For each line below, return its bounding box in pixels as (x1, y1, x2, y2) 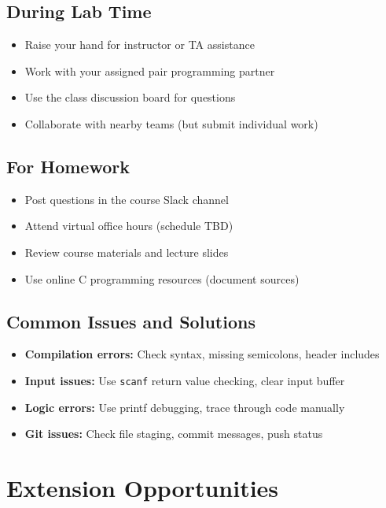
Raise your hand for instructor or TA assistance (24, 36, 255, 53)
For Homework (6, 154, 130, 178)
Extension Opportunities (6, 471, 279, 503)
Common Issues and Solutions (6, 309, 255, 333)
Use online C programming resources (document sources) (24, 270, 300, 287)
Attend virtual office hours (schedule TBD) (24, 217, 233, 234)
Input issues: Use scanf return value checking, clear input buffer (24, 372, 345, 388)
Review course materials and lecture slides (24, 243, 229, 260)
